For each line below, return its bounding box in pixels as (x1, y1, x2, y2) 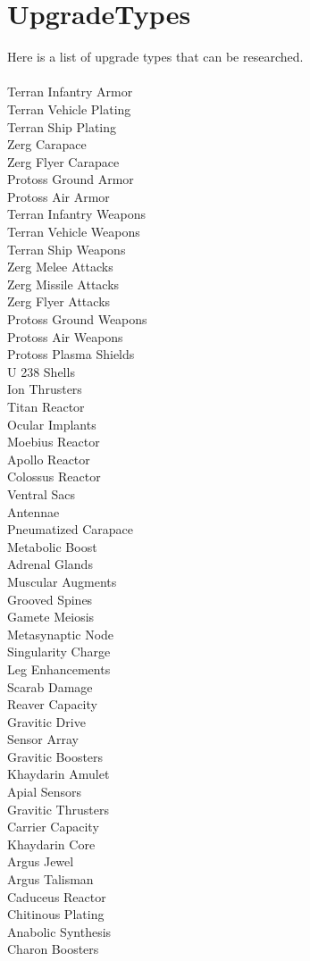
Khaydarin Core (7, 834, 96, 853)
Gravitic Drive (7, 712, 86, 731)
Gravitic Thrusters (7, 799, 109, 818)
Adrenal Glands (7, 555, 93, 573)
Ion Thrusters (7, 380, 82, 398)
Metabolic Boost (7, 537, 97, 556)
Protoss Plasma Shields (7, 345, 135, 364)
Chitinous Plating (7, 905, 105, 923)
